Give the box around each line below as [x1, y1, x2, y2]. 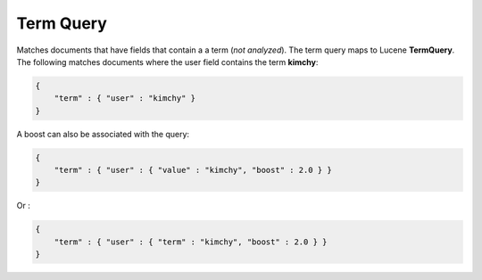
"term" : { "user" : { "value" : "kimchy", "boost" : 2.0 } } [54, 165, 332, 176]
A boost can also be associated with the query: [16, 128, 190, 139]
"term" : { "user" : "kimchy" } [54, 94, 196, 103]
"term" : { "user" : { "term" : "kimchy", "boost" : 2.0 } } [54, 236, 328, 247]
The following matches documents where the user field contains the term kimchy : [16, 56, 319, 67]
